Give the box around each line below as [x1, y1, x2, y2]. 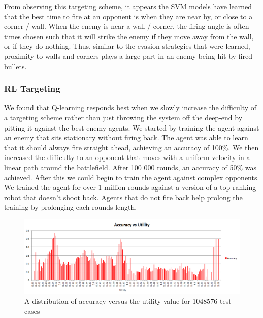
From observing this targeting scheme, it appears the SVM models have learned [4, 1, 252, 11]
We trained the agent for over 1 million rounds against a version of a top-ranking [4, 182, 256, 193]
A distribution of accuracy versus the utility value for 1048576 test [24, 296, 232, 306]
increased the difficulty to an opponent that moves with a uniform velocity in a [4, 152, 250, 163]
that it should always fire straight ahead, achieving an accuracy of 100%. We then [4, 142, 259, 152]
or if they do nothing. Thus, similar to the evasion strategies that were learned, [4, 41, 250, 51]
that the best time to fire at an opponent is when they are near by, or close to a [4, 11, 253, 21]
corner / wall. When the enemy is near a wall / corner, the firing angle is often [4, 21, 249, 31]
